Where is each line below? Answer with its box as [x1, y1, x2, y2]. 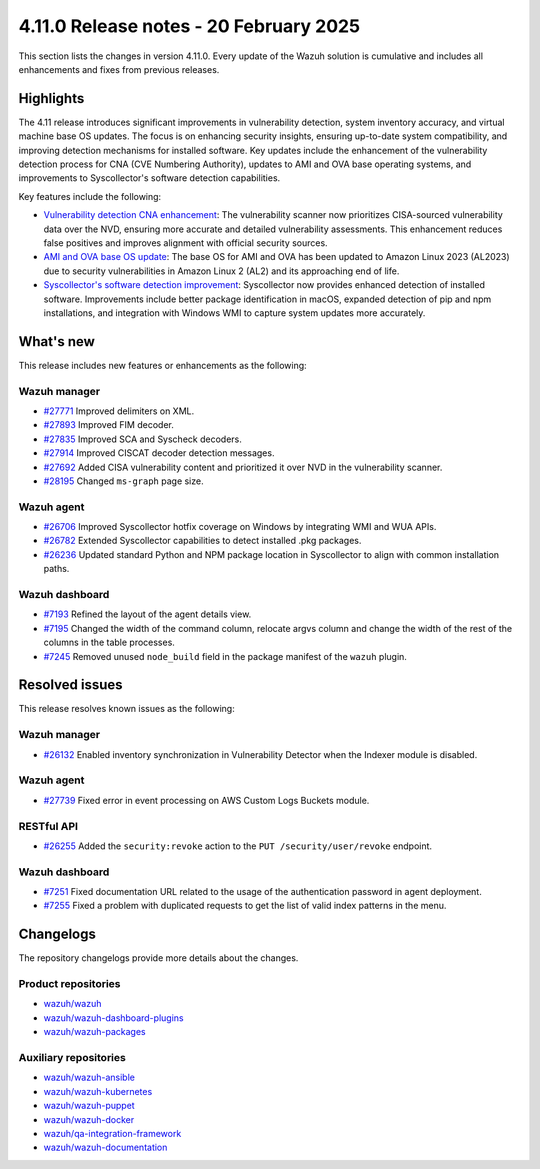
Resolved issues [18, 676, 124, 694]
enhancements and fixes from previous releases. [18, 63, 220, 75]
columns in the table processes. [43, 636, 175, 649]
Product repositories [18, 977, 121, 991]
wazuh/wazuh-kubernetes [43, 1085, 153, 1097]
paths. [43, 563, 70, 575]
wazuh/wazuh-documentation [43, 1141, 168, 1154]
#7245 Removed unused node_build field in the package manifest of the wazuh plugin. [43, 650, 407, 662]
